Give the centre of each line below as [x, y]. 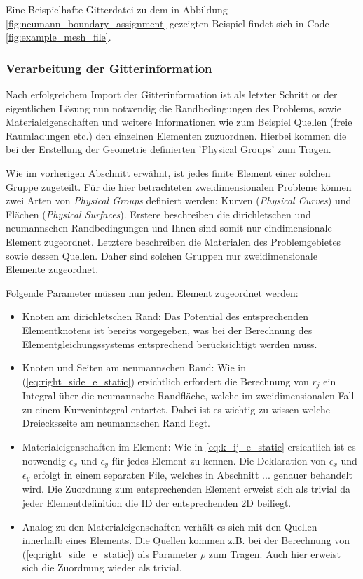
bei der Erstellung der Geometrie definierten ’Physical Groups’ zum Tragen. [169, 149]
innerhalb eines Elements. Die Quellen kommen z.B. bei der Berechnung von [186, 540]
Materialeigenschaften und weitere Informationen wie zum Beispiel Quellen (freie [179, 122]
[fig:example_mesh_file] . [59, 37]
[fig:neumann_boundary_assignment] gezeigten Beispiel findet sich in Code [167, 23]
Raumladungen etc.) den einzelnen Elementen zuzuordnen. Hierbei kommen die [176, 135]
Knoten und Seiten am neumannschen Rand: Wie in [134, 367]
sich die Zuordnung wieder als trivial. [102, 567]
